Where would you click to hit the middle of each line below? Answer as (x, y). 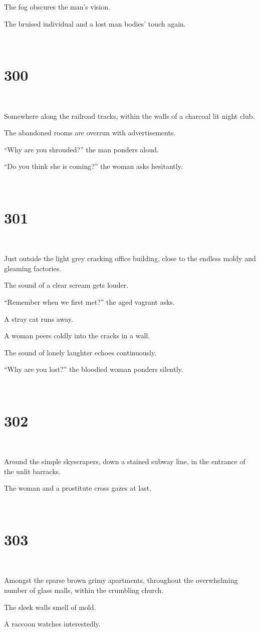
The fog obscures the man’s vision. (57, 7)
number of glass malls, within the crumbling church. (84, 590)
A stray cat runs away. (39, 319)
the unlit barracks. (32, 471)
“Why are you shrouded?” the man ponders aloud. (81, 149)
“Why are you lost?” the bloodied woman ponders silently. (94, 369)
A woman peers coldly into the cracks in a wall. (77, 336)
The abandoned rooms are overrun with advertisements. (90, 133)
